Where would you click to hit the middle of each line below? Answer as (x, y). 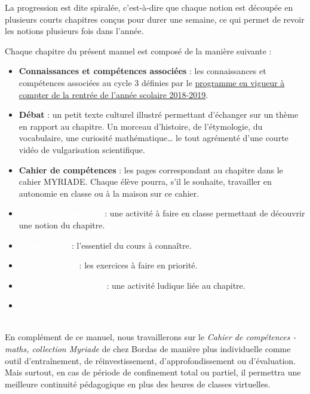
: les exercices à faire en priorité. (138, 265)
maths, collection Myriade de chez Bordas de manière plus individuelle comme (148, 349)
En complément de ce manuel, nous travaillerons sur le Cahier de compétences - (151, 337)
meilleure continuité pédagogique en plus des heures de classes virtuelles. (138, 384)
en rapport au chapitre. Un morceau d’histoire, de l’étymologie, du (141, 126)
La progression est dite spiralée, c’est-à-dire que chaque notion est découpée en (149, 7)
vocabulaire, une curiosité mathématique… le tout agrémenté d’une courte (154, 138)
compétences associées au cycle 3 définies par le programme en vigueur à (152, 82)
